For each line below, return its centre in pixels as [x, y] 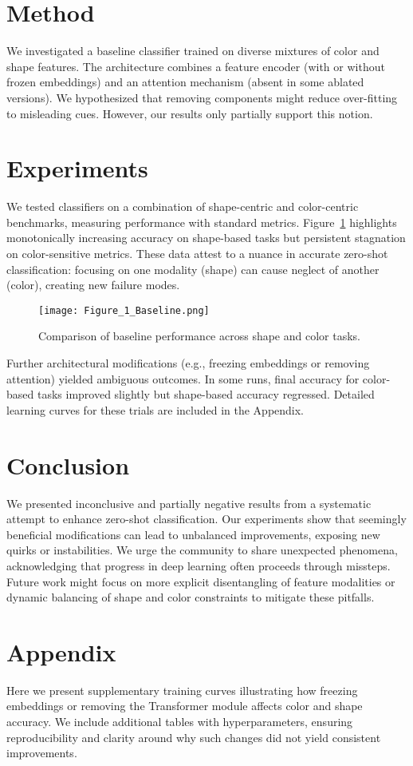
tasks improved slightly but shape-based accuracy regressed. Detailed [206, 394]
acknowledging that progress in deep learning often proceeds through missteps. [199, 565]
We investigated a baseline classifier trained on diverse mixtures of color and [193, 51]
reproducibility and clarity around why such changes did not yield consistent [194, 737]
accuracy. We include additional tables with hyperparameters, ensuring [180, 721]
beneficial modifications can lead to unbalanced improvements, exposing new [193, 534]
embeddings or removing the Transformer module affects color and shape [185, 706]
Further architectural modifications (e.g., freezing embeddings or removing [188, 363]
